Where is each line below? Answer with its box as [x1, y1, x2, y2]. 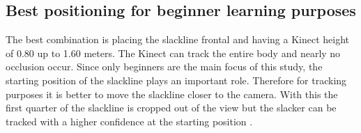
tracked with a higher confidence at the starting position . [6, 114, 253, 128]
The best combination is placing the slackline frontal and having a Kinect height [6, 32, 350, 47]
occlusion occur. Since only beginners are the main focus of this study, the [6, 59, 323, 74]
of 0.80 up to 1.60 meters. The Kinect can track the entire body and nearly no [6, 45, 341, 60]
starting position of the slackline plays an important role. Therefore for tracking [6, 72, 347, 87]
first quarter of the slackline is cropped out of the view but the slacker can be [6, 100, 337, 115]
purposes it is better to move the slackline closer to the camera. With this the [6, 86, 338, 101]
